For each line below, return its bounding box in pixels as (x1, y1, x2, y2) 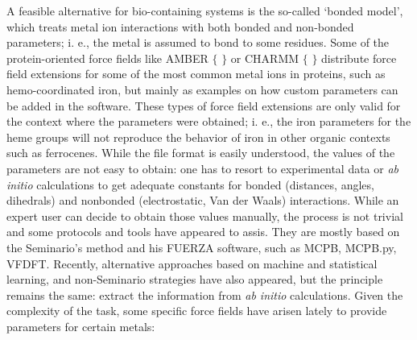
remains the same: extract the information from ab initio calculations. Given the (6, 286, 403, 303)
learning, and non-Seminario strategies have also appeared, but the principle (6, 271, 383, 288)
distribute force (321, 49, 397, 66)
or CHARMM (230, 49, 299, 66)
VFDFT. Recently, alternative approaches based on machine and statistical (6, 255, 378, 272)
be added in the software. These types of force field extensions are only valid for (6, 97, 401, 114)
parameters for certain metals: (6, 317, 155, 334)
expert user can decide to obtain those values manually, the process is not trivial (6, 207, 403, 224)
